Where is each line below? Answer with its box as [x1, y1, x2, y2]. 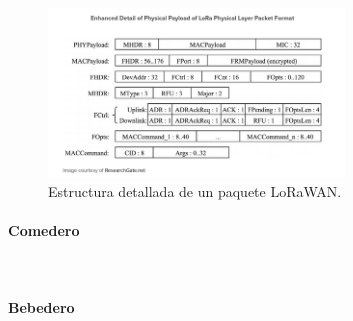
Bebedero [8, 297, 75, 318]
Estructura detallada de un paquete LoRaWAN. [48, 180, 342, 201]
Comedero [8, 219, 80, 240]
